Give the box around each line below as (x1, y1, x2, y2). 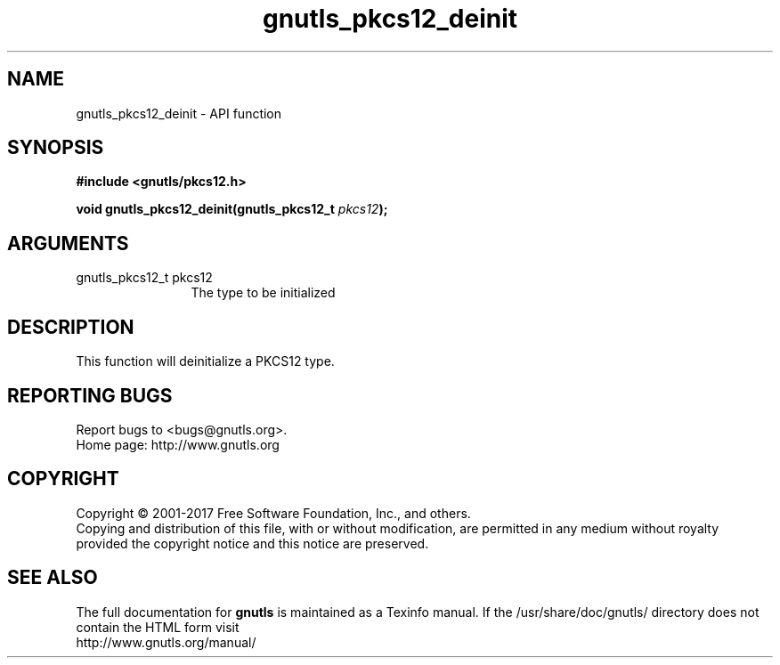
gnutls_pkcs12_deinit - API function (76, 105, 282, 121)
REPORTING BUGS (7, 384, 173, 407)
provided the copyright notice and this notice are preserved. (76, 535, 429, 551)
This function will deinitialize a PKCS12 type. (76, 353, 335, 369)
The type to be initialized (191, 285, 336, 301)
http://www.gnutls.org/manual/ (76, 634, 256, 650)
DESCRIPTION (7, 315, 134, 338)
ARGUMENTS (7, 231, 129, 255)
